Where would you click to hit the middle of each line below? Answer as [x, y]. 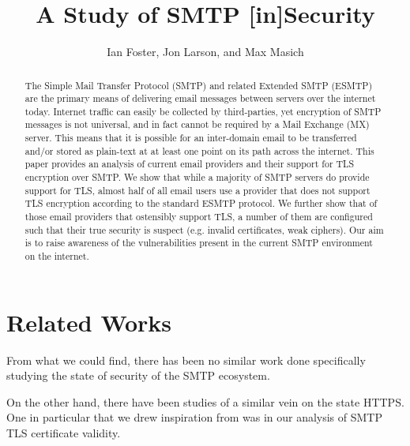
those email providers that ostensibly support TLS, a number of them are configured [199, 217]
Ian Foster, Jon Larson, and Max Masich [205, 52]
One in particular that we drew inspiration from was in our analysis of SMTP [195, 417]
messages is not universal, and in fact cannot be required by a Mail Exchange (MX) [197, 124]
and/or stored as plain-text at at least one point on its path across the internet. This [199, 150]
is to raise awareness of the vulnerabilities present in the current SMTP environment [199, 243]
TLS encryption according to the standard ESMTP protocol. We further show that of [201, 203]
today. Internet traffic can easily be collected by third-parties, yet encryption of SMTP [203, 111]
